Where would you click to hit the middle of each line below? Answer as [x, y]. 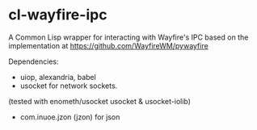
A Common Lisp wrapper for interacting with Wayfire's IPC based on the [128, 37]
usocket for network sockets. [69, 86]
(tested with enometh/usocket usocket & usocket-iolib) [100, 101]
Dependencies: [34, 61]
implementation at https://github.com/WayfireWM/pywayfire [108, 45]
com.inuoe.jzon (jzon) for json [70, 117]
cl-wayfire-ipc [58, 15]
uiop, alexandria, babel [58, 77]
